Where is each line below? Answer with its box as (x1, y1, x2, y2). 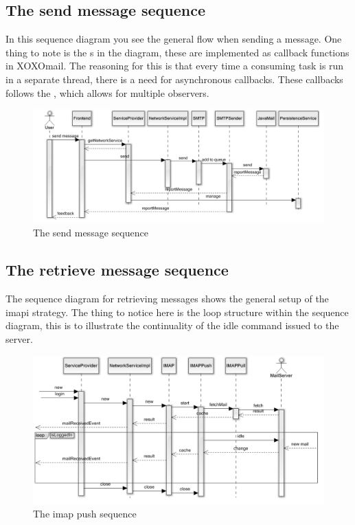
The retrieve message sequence (5, 259, 229, 280)
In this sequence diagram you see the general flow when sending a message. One (5, 32, 342, 46)
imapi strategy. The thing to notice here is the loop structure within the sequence (5, 304, 349, 319)
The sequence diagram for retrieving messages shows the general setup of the (5, 291, 329, 306)
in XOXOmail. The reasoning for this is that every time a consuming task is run (5, 58, 344, 73)
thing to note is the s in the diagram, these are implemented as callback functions (5, 45, 350, 59)
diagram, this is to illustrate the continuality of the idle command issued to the (5, 318, 339, 333)
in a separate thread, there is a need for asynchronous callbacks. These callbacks (5, 71, 343, 86)
